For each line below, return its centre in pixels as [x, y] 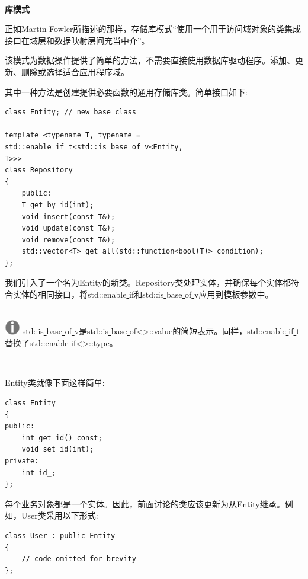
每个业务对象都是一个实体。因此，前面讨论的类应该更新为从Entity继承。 [145, 503]
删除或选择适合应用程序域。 [75, 71]
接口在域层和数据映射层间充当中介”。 [77, 40]
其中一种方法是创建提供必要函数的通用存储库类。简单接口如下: [126, 92]
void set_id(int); [58, 450]
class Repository [39, 170]
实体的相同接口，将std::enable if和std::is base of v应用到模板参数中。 [143, 294]
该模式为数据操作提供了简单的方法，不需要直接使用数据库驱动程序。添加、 [150, 60]
